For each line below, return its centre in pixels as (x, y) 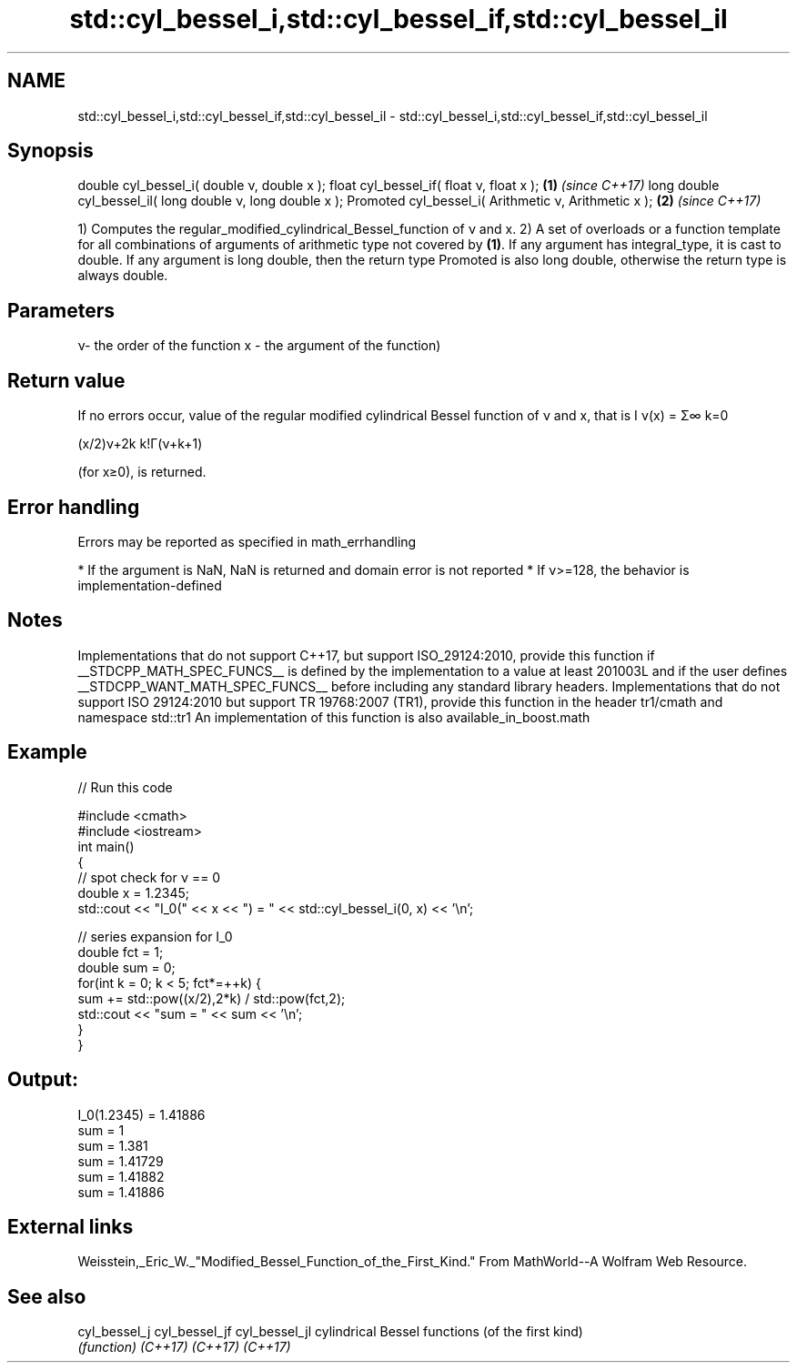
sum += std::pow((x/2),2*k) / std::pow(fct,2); (212, 998)
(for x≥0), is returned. (142, 472)
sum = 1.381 (113, 1145)
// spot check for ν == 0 (149, 877)
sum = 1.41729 (121, 1161)
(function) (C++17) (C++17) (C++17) (184, 1347)
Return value (66, 380)
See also (47, 1296)
